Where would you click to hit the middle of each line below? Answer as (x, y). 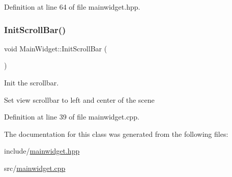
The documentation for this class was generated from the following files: (116, 134)
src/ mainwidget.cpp (35, 168)
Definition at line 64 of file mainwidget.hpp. (72, 7)
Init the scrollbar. (32, 82)
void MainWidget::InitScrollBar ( (56, 48)
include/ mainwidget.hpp (42, 151)
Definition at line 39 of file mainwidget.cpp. (72, 117)
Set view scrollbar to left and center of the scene (79, 99)
